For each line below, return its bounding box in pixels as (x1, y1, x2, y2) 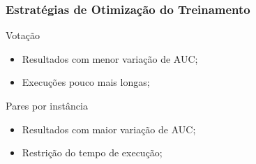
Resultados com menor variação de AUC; (22, 51, 198, 66)
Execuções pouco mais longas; (22, 75, 150, 89)
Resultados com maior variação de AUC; (22, 121, 196, 136)
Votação (6, 28, 40, 43)
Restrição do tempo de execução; (22, 145, 163, 160)
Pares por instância (6, 98, 88, 112)
